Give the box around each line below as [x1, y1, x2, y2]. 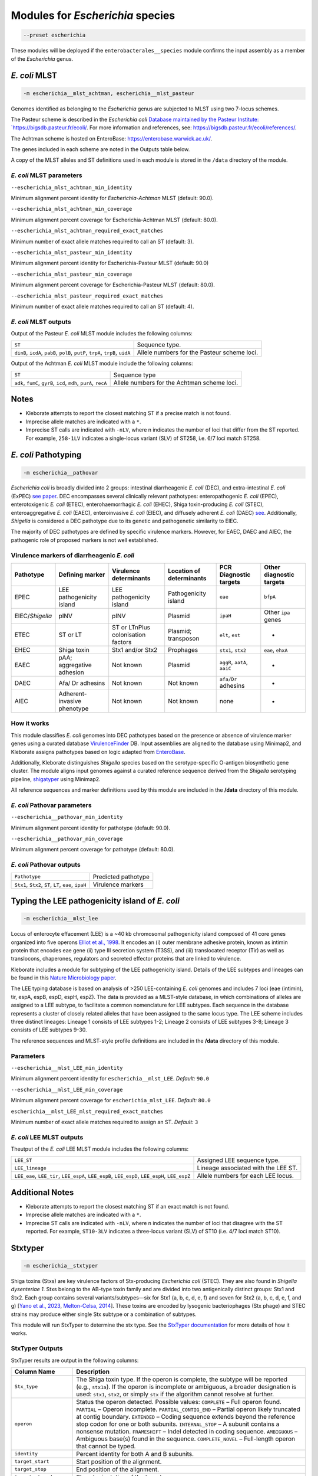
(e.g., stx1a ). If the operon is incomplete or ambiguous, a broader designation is [75, 1382, 297, 1390]
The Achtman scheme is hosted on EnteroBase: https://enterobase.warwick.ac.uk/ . [11, 135, 213, 142]
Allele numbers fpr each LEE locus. [197, 1172, 294, 1180]
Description [75, 1367, 110, 1376]
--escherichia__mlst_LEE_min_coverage [11, 1086, 123, 1093]
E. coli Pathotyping [11, 450, 82, 460]
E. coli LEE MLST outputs [11, 1133, 84, 1141]
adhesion [58, 668, 85, 676]
